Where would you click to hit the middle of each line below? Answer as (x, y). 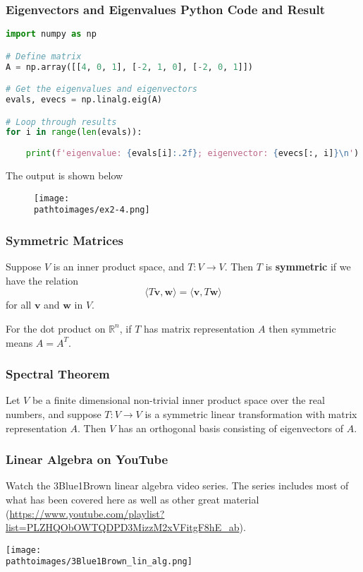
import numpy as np (51, 34)
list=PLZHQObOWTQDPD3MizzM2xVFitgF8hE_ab (123, 527)
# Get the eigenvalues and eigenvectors (102, 89)
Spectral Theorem (58, 374)
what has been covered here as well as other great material (133, 499)
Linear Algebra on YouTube (87, 459)
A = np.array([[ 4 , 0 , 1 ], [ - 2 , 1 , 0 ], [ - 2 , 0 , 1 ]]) (130, 67)
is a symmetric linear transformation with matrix (251, 413)
